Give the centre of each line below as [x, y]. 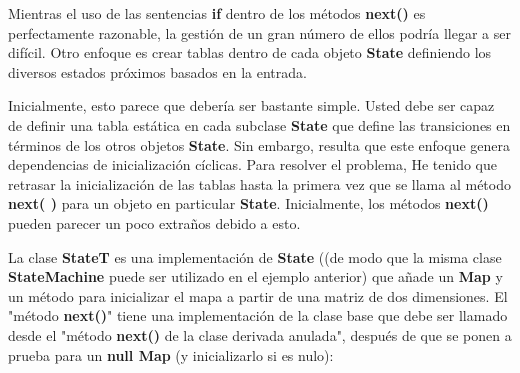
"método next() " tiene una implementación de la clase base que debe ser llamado [258, 315]
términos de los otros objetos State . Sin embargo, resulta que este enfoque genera [259, 144]
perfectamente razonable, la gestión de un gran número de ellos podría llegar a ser [259, 32]
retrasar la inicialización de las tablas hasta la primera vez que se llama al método [259, 183]
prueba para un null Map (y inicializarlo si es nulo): [171, 354]
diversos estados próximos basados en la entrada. [157, 71]
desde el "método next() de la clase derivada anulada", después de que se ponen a [260, 334]
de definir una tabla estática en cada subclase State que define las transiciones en [259, 124]
